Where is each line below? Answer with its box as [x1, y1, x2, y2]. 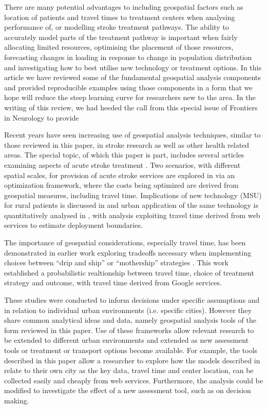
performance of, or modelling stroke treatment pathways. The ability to [4, 22, 229, 32]
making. [4, 395, 29, 405]
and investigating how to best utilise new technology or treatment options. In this [4, 62, 261, 72]
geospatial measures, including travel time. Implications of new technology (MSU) [4, 189, 262, 200]
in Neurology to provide [4, 112, 79, 123]
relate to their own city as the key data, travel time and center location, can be [4, 365, 254, 376]
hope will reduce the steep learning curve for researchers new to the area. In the [4, 92, 256, 103]
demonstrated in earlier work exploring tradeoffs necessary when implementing [4, 247, 252, 258]
